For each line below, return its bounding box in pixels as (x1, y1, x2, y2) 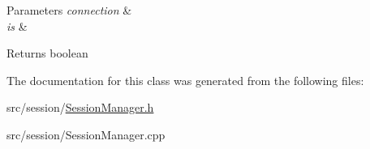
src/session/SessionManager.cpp (6, 126, 166, 143)
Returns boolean (6, 45, 88, 62)
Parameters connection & (6, 2, 132, 18)
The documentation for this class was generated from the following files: (6, 71, 364, 88)
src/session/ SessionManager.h (6, 99, 154, 116)
